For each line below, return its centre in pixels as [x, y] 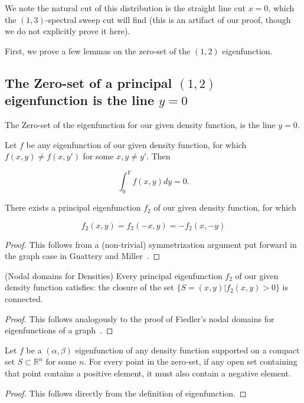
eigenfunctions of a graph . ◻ [59, 330]
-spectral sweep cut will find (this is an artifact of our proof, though [168, 19]
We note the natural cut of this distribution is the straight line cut [125, 8]
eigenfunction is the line [79, 100]
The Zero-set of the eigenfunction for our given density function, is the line [140, 124]
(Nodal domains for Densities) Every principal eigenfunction [114, 275]
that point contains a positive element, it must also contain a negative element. [148, 373]
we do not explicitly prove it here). [68, 31]
